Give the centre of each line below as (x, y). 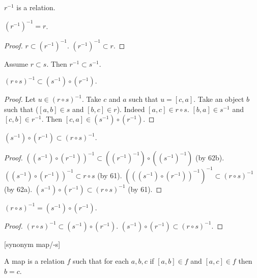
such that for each (101, 261)
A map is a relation (34, 261)
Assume (16, 63)
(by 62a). (18, 189)
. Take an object (219, 99)
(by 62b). (210, 158)
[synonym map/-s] (32, 244)
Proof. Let (20, 99)
